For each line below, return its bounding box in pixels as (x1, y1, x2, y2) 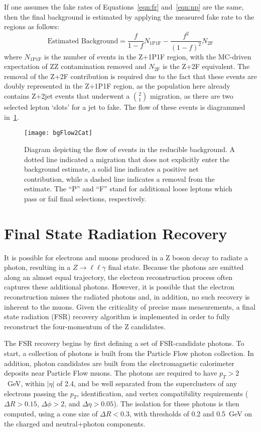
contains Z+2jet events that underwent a (4, 91, 130, 101)
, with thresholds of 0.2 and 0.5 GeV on (129, 408, 252, 418)
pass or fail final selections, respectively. (24, 193, 147, 203)
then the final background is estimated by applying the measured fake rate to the (4, 11, 254, 22)
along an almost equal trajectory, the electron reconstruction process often (4, 271, 233, 282)
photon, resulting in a (4, 262, 71, 272)
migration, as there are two (150, 91, 233, 101)
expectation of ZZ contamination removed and (4, 61, 147, 71)
